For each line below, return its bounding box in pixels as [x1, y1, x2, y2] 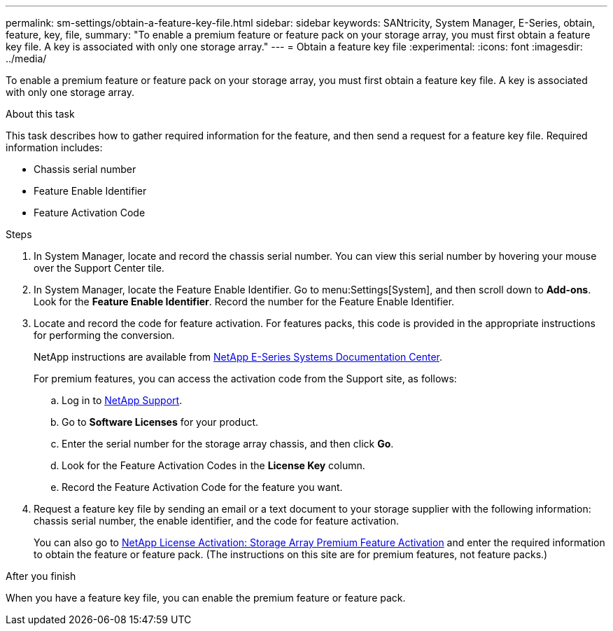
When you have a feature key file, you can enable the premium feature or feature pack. [6, 592, 406, 604]
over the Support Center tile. [34, 262, 164, 274]
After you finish [6, 570, 76, 582]
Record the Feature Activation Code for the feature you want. [62, 481, 343, 493]
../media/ [6, 53, 47, 64]
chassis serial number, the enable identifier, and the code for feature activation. [34, 515, 399, 527]
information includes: [6, 141, 103, 153]
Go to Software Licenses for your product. [62, 416, 259, 428]
